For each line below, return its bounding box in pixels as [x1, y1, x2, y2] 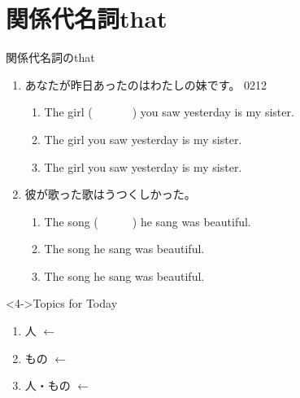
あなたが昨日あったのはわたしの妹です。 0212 [24, 76, 267, 93]
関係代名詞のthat [6, 49, 95, 66]
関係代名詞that [6, 2, 167, 35]
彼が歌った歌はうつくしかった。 [24, 186, 196, 203]
